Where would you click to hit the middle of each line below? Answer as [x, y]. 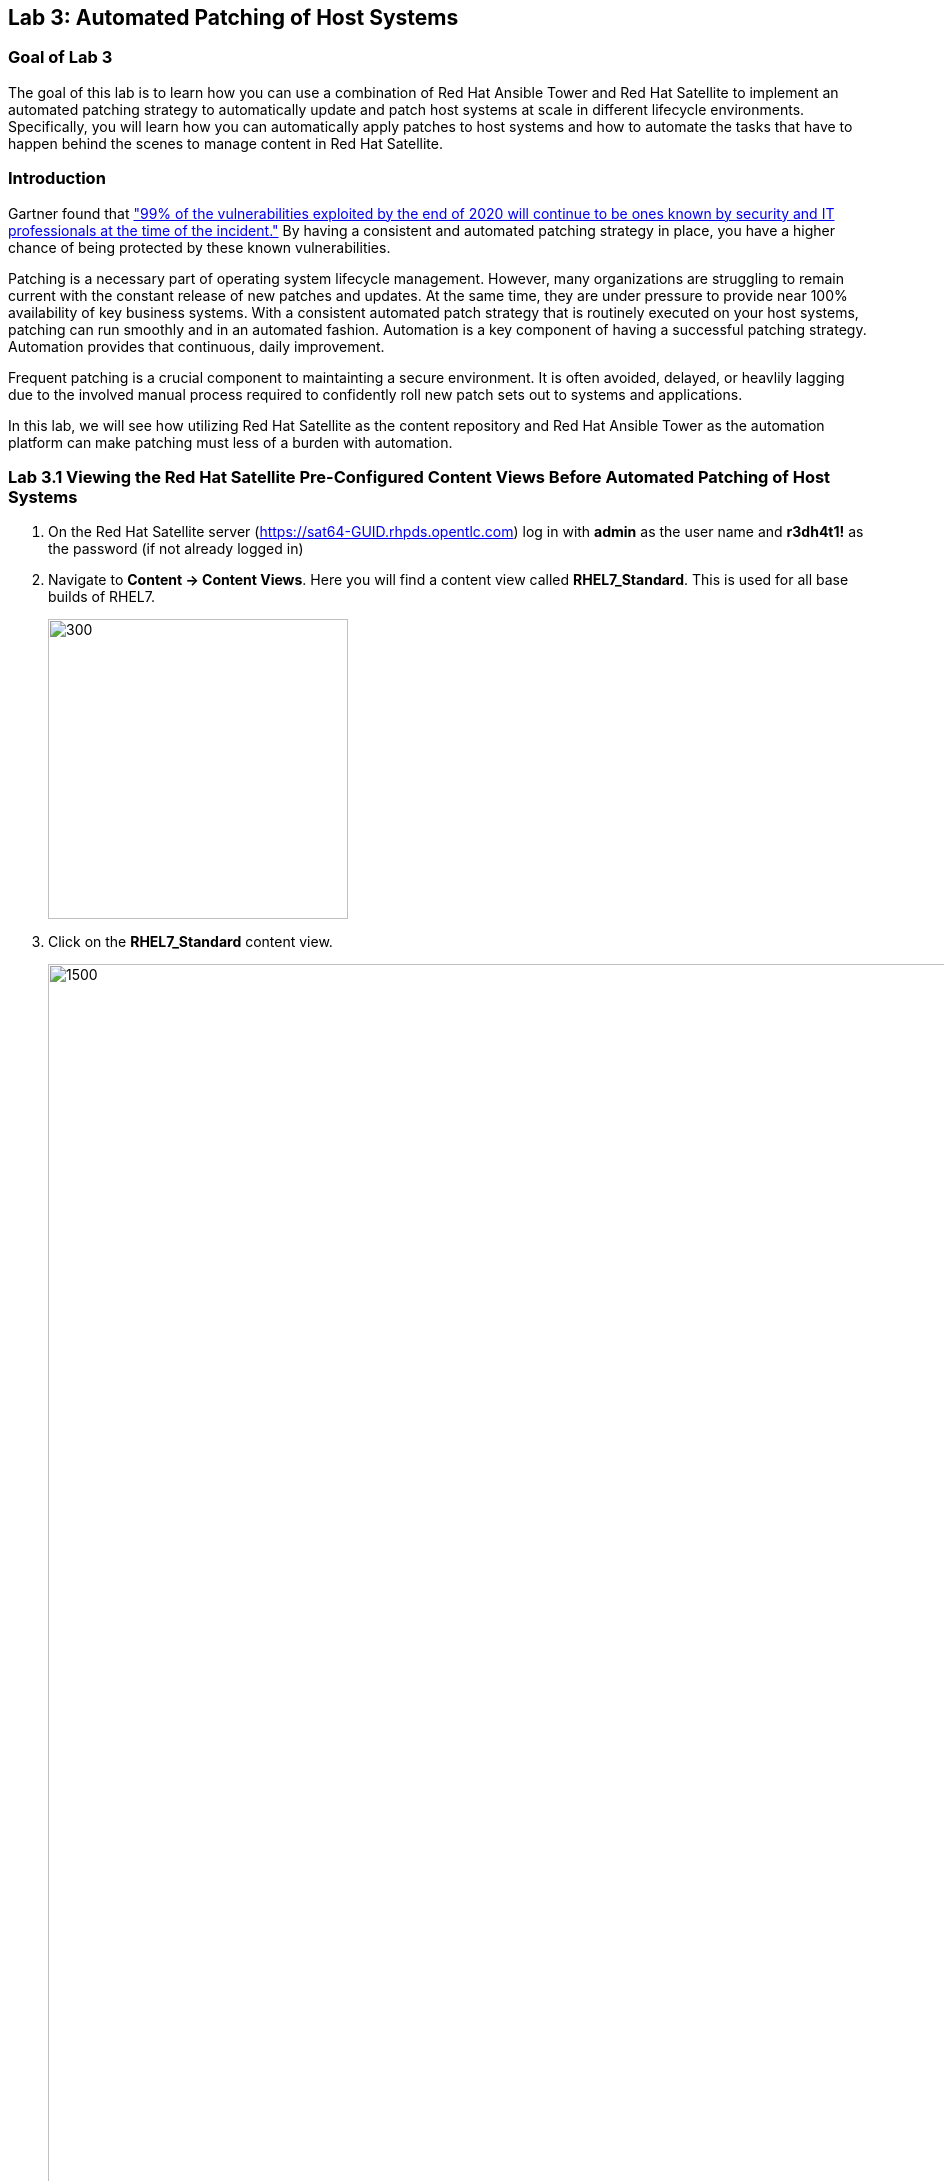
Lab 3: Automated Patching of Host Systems [233, 17]
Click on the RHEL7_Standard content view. [190, 942]
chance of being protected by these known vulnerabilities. [199, 247]
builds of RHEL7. [101, 597]
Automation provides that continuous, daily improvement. [196, 346]
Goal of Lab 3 [60, 57]
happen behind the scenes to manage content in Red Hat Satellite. [226, 143]
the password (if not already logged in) [176, 549]
